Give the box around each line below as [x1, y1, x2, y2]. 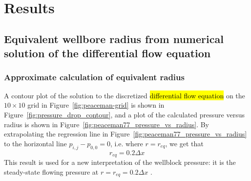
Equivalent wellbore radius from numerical [4, 31, 224, 46]
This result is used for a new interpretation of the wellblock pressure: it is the [4, 157, 236, 167]
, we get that [165, 138, 204, 148]
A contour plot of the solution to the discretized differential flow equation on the [4, 90, 245, 100]
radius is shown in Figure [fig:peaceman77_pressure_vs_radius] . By [4, 119, 209, 129]
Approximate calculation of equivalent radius [4, 71, 185, 83]
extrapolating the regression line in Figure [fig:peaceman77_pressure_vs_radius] [4, 129, 247, 139]
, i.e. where [110, 138, 143, 148]
